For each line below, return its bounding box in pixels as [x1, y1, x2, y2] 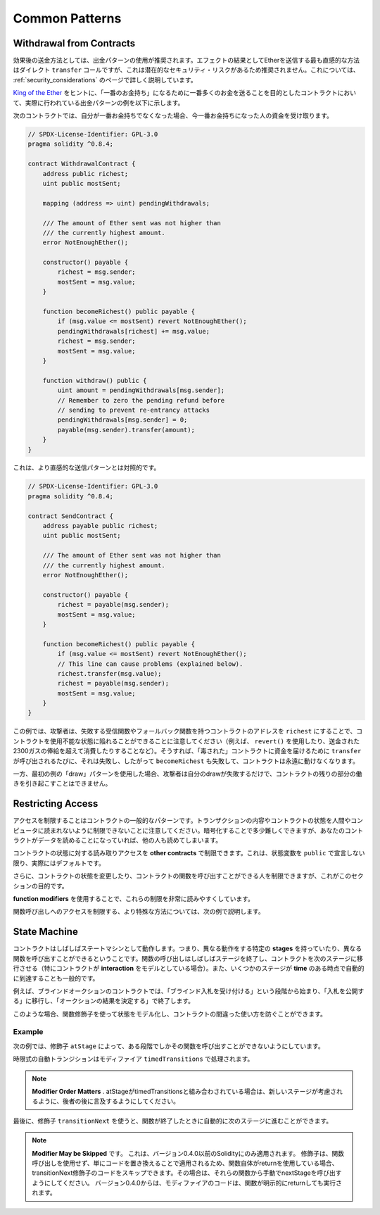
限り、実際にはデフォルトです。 [13, 859, 106, 867]
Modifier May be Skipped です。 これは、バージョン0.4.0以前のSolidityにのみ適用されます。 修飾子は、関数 [32, 1149, 345, 1157]
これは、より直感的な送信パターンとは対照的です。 [13, 463, 160, 472]
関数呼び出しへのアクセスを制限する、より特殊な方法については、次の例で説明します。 [13, 907, 265, 916]
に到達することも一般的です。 [13, 974, 99, 982]
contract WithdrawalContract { [27, 160, 137, 168]
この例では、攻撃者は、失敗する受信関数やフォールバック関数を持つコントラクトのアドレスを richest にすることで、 [13, 727, 357, 736]
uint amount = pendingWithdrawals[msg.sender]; [57, 386, 225, 394]
